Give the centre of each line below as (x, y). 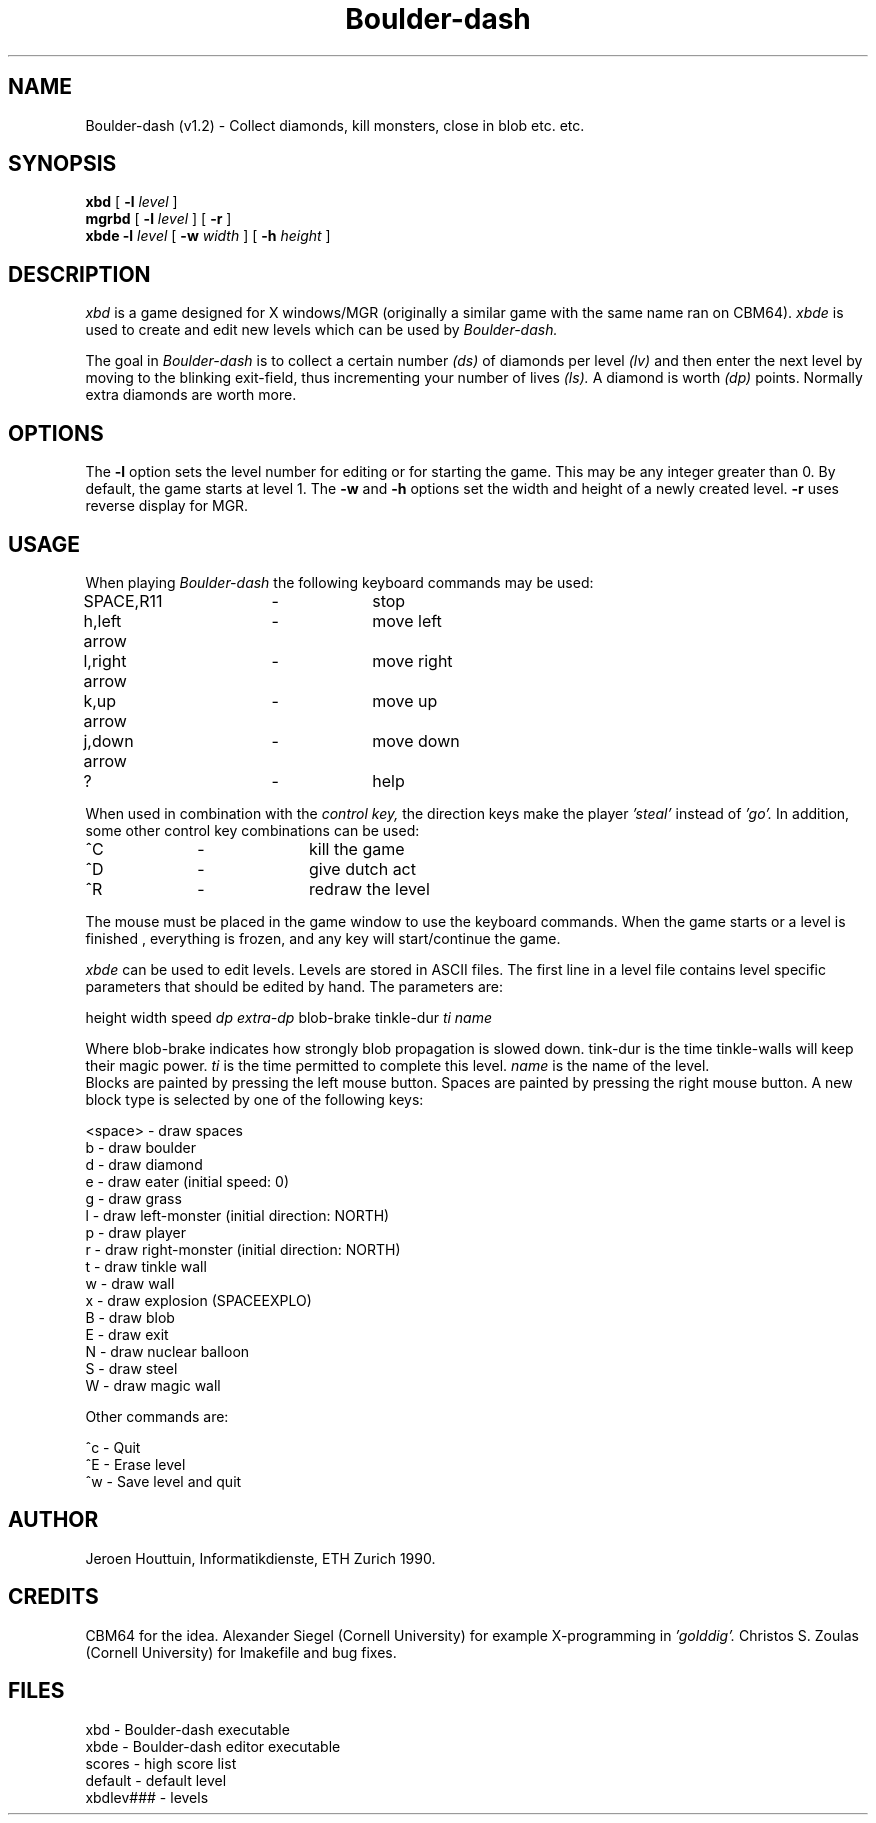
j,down (108, 740)
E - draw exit (127, 1334)
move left (407, 620)
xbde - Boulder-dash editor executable (213, 1746)
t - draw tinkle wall (146, 1266)
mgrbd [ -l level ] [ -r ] (158, 219)
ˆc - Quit (113, 1447)
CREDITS (53, 1597)
